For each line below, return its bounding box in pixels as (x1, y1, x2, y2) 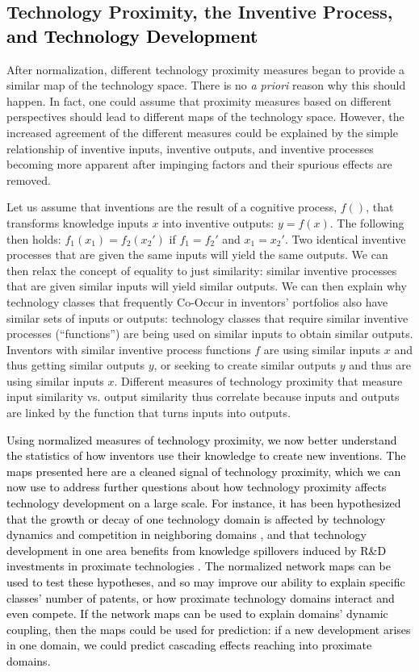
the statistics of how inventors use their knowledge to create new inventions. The (6, 447, 406, 464)
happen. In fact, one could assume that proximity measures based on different (6, 92, 392, 109)
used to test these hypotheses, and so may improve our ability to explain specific (6, 574, 405, 590)
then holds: (6, 230, 61, 247)
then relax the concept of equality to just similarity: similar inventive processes (6, 261, 397, 278)
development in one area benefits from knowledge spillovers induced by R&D (6, 541, 387, 558)
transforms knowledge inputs (6, 214, 149, 231)
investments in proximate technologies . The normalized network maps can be (6, 557, 391, 574)
